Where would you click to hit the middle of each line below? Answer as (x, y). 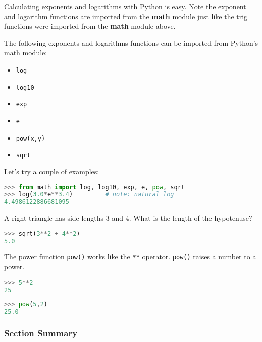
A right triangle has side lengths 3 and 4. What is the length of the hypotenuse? (128, 218)
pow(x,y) (31, 138)
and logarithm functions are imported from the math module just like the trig (126, 16)
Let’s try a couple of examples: (52, 171)
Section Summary (41, 333)
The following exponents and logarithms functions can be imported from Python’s (131, 43)
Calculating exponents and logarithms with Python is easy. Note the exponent (125, 6)
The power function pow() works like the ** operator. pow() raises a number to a (130, 257)
